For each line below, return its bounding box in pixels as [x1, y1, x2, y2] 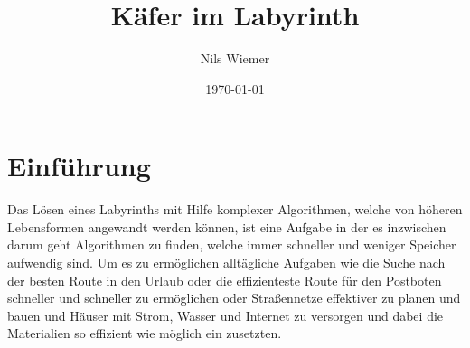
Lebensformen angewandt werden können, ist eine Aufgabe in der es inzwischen [7, 217, 446, 236]
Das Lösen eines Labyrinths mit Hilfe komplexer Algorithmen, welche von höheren [7, 200, 463, 219]
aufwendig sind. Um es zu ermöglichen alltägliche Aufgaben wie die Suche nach [7, 253, 446, 272]
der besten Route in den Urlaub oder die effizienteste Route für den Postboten [7, 270, 442, 289]
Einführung [7, 147, 151, 184]
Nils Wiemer [200, 49, 270, 68]
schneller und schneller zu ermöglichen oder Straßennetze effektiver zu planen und [7, 288, 461, 307]
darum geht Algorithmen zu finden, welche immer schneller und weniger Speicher [7, 235, 456, 254]
